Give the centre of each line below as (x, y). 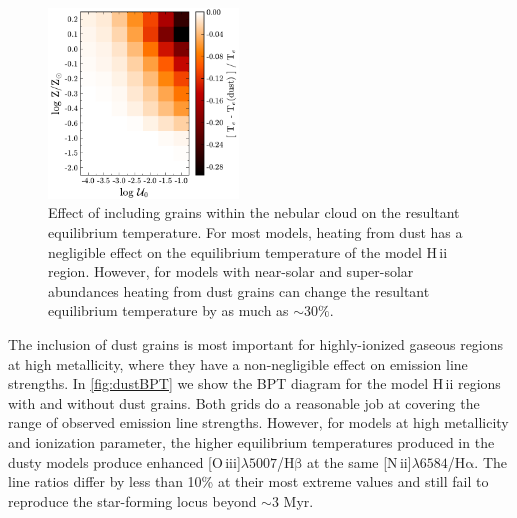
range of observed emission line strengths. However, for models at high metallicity (258, 422)
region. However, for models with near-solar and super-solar (231, 271)
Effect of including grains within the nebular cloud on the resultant (254, 212)
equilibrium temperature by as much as (168, 310)
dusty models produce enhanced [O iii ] (124, 461)
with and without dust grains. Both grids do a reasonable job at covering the (244, 402)
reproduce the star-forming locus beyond (132, 500)
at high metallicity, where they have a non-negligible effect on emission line (238, 363)
